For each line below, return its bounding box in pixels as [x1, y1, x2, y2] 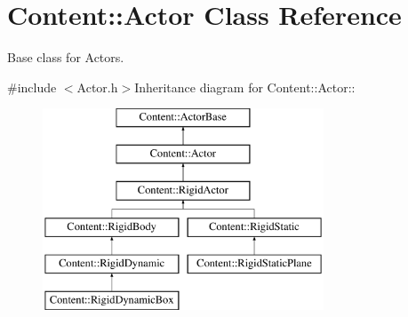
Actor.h [76, 77, 118, 96]
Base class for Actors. [7, 48, 124, 67]
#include [7, 77, 57, 96]
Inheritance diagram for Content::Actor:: [134, 77, 356, 96]
